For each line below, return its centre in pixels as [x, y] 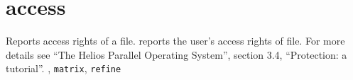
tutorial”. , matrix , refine [64, 68]
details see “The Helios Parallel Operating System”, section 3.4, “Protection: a [176, 54]
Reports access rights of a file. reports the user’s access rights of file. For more [175, 41]
